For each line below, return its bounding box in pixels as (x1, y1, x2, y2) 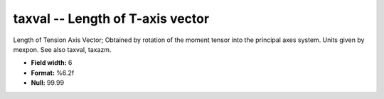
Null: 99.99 (31, 78, 64, 87)
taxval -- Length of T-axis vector (13, 11, 210, 26)
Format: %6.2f (31, 68, 75, 77)
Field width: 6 (31, 58, 73, 67)
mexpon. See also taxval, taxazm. (13, 45, 112, 53)
